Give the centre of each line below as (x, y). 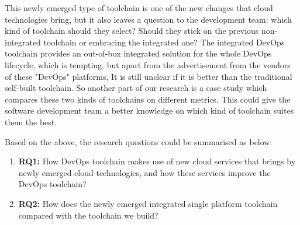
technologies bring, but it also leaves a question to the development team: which (148, 19)
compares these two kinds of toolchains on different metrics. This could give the (148, 99)
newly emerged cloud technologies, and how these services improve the (144, 172)
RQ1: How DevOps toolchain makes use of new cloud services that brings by (157, 161)
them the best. (31, 122)
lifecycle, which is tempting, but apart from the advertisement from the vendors (148, 64)
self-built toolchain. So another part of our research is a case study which (136, 88)
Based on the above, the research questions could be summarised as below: (139, 141)
